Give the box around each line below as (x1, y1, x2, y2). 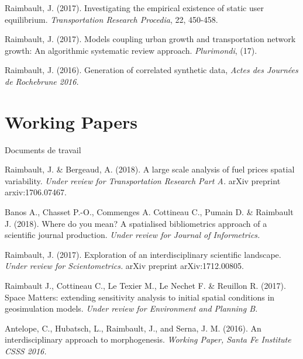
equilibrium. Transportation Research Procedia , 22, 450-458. (5, 13, 218, 25)
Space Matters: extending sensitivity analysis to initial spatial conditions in (5, 291, 275, 303)
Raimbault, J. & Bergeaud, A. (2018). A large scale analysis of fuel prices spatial (5, 163, 295, 175)
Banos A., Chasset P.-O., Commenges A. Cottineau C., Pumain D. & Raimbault (5, 206, 294, 218)
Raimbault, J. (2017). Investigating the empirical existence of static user (5, 2, 264, 13)
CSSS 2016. (5, 345, 47, 357)
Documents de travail (5, 143, 81, 156)
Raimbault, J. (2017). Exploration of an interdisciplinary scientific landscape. (5, 248, 281, 260)
